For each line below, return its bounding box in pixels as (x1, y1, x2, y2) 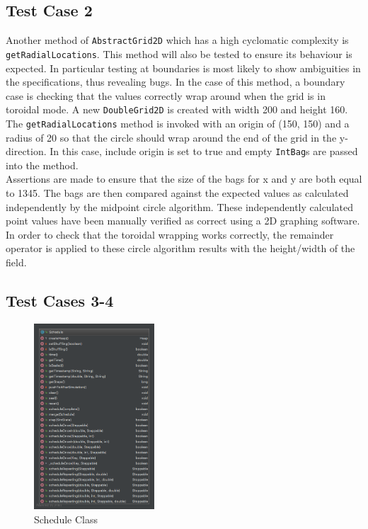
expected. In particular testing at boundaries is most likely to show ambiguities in (6, 60, 361, 75)
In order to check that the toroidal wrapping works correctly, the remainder (6, 227, 334, 241)
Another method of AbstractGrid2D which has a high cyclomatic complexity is (6, 33, 349, 47)
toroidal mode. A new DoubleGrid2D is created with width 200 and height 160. (6, 102, 348, 117)
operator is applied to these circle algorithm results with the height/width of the (6, 241, 355, 256)
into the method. (6, 157, 79, 172)
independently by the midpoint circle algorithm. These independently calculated (6, 199, 353, 214)
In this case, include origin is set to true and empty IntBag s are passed (50, 144, 358, 159)
